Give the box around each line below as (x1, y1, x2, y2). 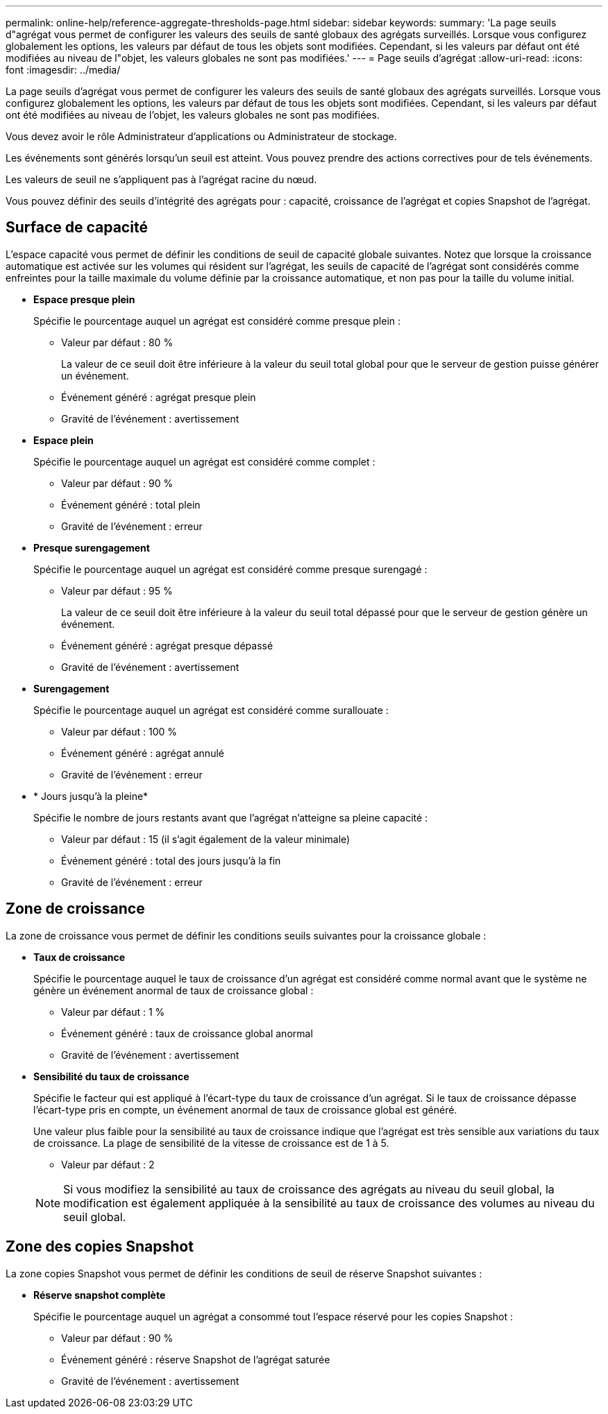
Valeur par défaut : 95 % (61, 584, 173, 597)
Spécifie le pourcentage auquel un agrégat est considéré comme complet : (33, 455, 375, 468)
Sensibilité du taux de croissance (33, 1070, 189, 1082)
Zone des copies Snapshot (6, 1238, 194, 1256)
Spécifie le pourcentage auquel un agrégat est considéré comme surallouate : (33, 704, 389, 716)
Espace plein (33, 434, 94, 446)
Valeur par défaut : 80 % (61, 336, 174, 348)
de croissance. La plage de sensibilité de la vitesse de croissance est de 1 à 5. (33, 1136, 389, 1149)
